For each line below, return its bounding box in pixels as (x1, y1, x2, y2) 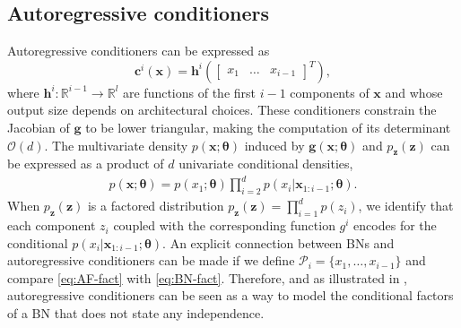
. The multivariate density (44, 135, 188, 154)
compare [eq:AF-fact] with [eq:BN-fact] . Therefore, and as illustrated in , (7, 268, 408, 287)
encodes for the (353, 216, 437, 235)
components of (290, 82, 370, 101)
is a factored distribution (87, 196, 224, 215)
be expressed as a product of (7, 154, 164, 173)
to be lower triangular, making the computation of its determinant (85, 117, 451, 136)
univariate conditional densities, (178, 154, 353, 173)
